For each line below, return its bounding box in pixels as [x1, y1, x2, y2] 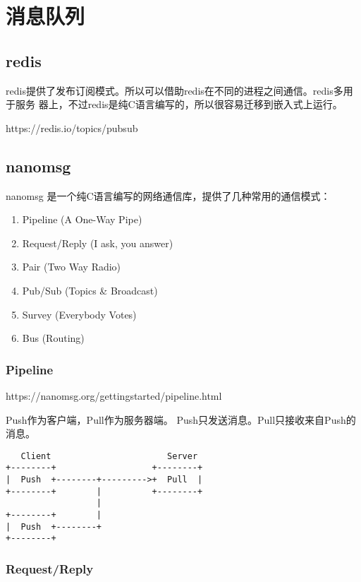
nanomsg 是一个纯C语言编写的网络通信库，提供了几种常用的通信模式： [6, 188, 331, 203]
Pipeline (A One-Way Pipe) [22, 212, 142, 227]
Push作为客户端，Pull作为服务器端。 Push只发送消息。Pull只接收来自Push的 [6, 412, 356, 427]
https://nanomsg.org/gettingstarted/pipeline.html [6, 388, 222, 403]
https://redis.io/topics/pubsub [6, 120, 138, 135]
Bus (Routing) [22, 331, 85, 345]
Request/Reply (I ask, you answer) [22, 235, 173, 250]
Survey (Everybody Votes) [22, 307, 137, 321]
